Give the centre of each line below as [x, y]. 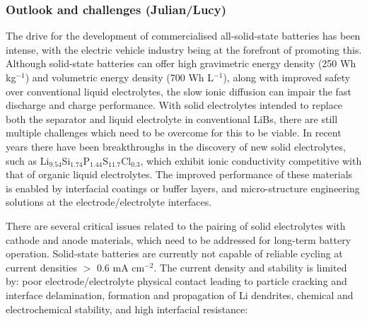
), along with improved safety [287, 77]
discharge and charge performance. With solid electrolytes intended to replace [174, 105]
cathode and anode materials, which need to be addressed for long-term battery [179, 239]
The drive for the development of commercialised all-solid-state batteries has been [183, 36]
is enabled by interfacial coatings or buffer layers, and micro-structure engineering [183, 188]
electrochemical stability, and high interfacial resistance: [127, 309]
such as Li [28, 160]
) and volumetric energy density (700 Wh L [120, 77]
